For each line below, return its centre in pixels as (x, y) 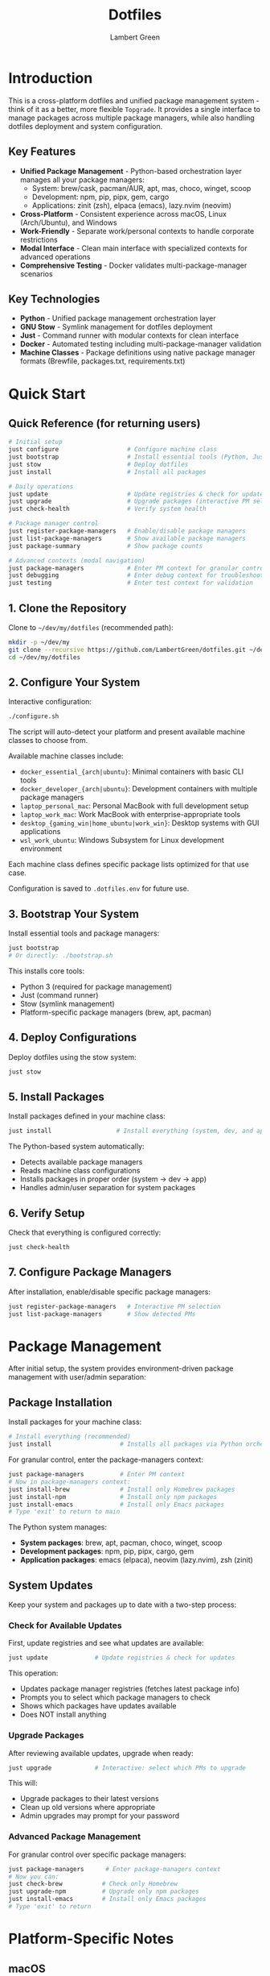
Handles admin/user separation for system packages (108, 1188)
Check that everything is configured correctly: (85, 1233)
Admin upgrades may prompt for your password (100, 1816)
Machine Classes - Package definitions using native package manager (137, 353)
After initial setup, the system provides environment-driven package (121, 1368)
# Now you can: (34, 1876)
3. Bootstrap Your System (74, 913)
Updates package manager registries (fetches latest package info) (130, 1689)
